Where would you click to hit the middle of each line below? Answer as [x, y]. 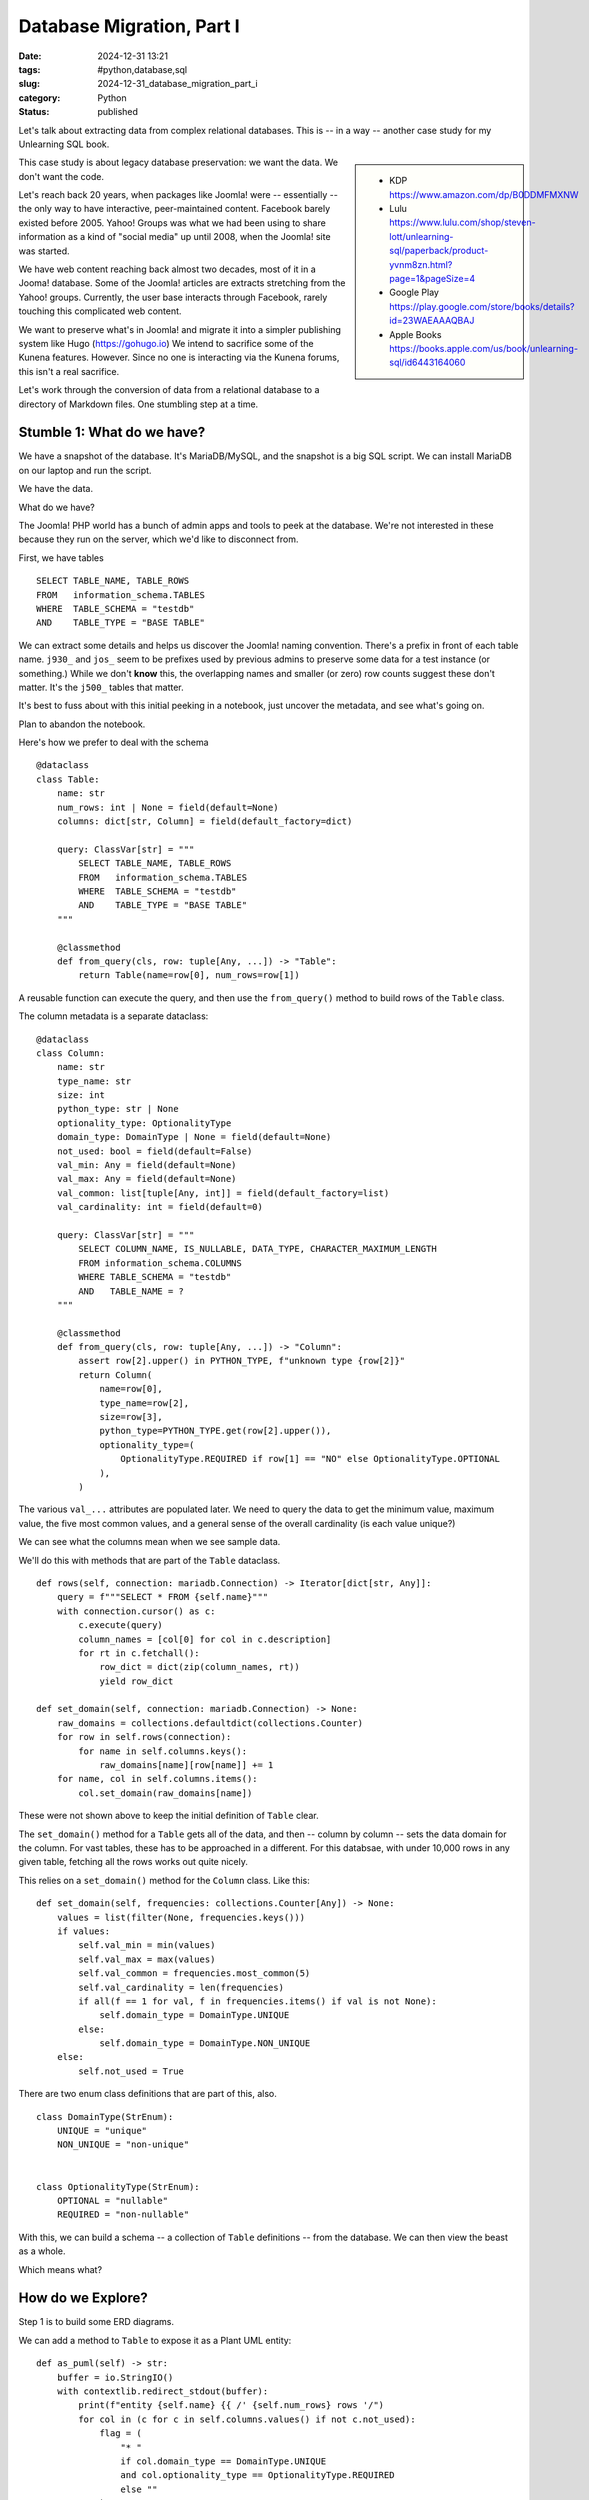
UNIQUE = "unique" [102, 2131]
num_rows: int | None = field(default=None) [167, 807]
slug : [29, 84]
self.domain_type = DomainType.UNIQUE [194, 2015]
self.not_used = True [131, 2071]
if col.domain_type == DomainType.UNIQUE [223, 2461]
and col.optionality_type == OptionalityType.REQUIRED [257, 2475]
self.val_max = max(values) [147, 1959]
